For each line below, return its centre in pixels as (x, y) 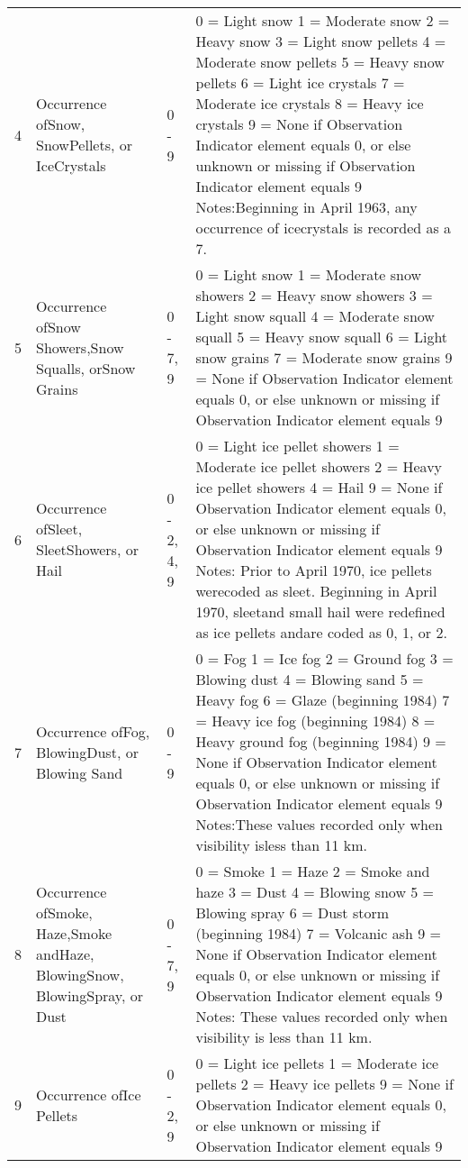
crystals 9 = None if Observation (299, 124)
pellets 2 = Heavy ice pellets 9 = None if (324, 1084)
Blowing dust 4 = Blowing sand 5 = (310, 679)
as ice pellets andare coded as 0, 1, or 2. (321, 632)
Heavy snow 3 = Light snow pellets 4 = (321, 41)
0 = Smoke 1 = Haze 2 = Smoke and (313, 871)
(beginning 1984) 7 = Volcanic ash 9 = (319, 933)
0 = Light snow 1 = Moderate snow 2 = (323, 20)
